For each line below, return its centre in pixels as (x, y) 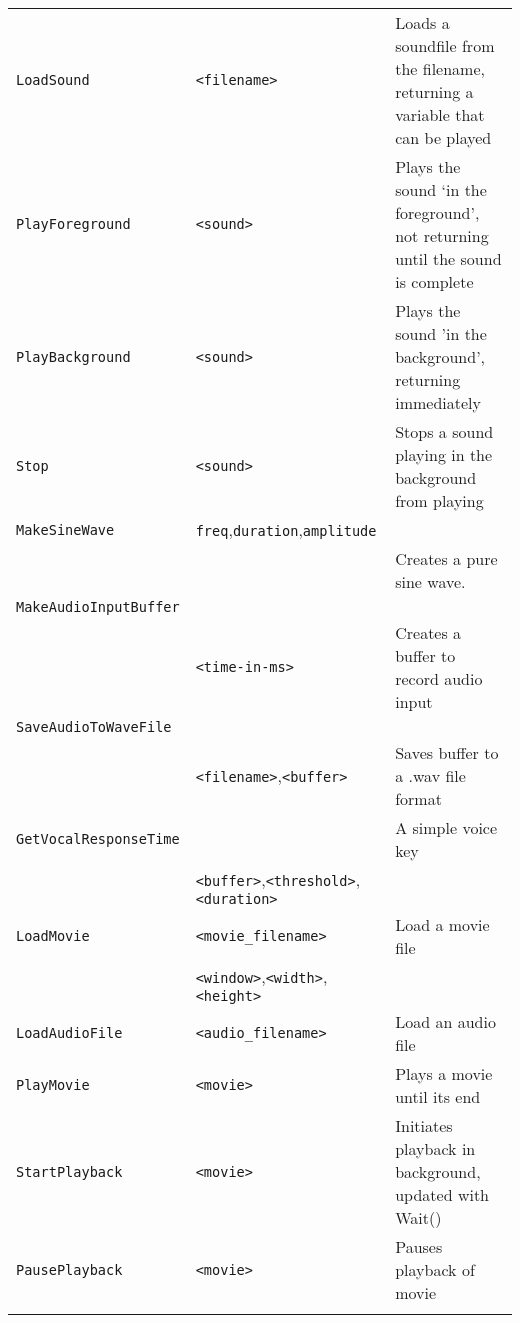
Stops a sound (444, 431)
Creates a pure (446, 558)
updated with (442, 1194)
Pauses (419, 1246)
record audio (439, 678)
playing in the (444, 454)
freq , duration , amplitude (286, 529)
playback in (435, 1148)
